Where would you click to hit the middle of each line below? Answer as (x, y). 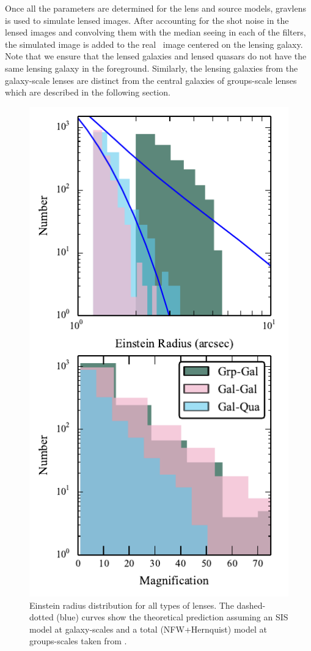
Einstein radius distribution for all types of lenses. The (132, 605)
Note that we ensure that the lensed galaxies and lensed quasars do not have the (156, 56)
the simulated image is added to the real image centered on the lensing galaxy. (154, 44)
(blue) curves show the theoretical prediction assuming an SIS (172, 617)
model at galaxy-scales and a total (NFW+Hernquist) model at (148, 629)
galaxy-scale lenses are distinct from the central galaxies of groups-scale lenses (151, 80)
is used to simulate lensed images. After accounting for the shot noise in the (147, 20)
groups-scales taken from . (78, 641)
